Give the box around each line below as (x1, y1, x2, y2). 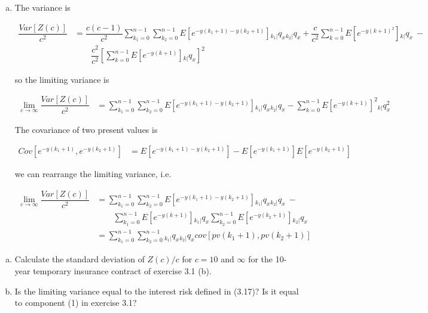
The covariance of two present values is (14, 123, 158, 135)
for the (248, 253, 273, 265)
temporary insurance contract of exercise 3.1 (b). (33, 264, 212, 277)
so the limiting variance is (14, 73, 109, 85)
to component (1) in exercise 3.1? (14, 296, 137, 309)
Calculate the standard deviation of (14, 253, 145, 265)
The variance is (14, 1, 71, 13)
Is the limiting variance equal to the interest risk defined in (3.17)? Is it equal (14, 284, 299, 297)
